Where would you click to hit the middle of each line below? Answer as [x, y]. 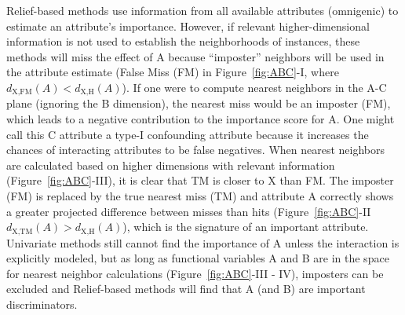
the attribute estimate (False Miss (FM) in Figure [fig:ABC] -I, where [173, 72]
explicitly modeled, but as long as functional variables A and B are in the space [198, 258]
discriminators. [42, 304]
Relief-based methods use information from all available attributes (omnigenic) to [202, 10]
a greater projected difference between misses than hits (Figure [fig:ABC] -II [189, 211]
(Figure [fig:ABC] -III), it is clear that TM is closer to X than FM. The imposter [200, 180]
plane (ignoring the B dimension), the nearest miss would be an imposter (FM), [199, 103]
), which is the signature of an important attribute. [246, 227]
